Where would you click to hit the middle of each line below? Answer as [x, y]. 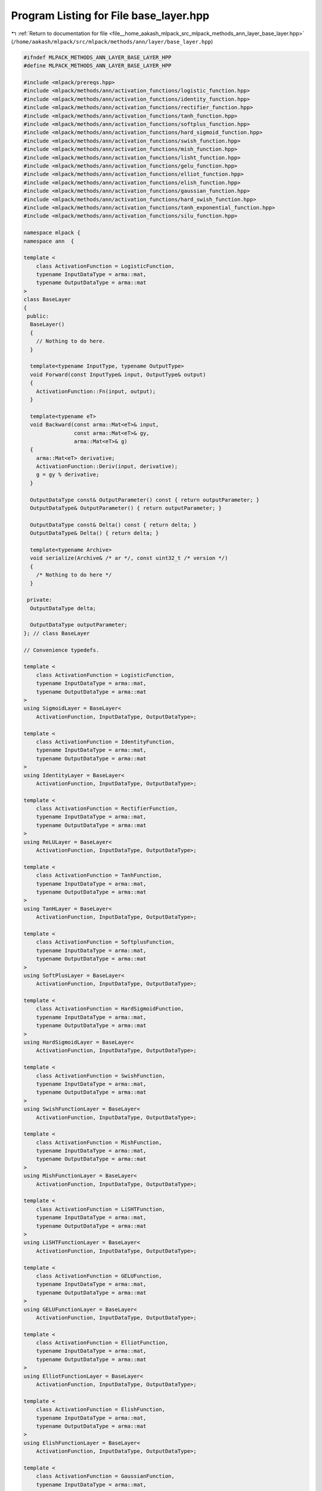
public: [38, 316]
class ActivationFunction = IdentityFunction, [106, 742]
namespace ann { [49, 241]
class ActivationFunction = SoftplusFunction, [106, 942]
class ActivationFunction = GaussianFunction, [106, 1476]
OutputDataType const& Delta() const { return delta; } [113, 525]
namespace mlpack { [52, 233]
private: [40, 600]
